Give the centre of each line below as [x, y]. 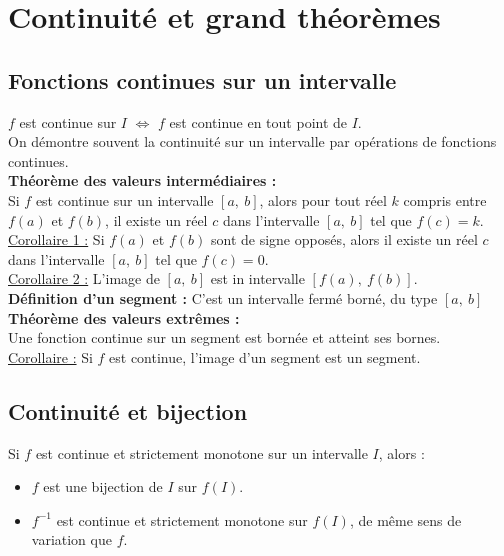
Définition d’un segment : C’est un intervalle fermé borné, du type [223, 297]
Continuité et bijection [128, 410]
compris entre [445, 199]
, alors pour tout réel [323, 199]
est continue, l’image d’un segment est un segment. [265, 356]
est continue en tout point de [258, 121]
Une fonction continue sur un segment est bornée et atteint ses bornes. [224, 337]
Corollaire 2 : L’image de [84, 278]
